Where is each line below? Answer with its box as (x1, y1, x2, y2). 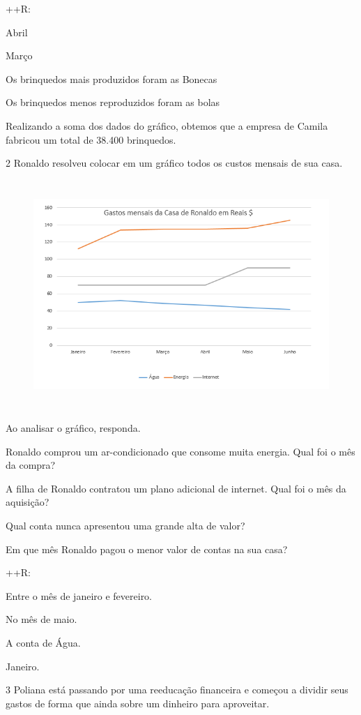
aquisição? (6, 495, 49, 509)
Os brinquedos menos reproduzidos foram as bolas (6, 95, 220, 110)
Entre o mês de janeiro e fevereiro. (6, 588, 153, 603)
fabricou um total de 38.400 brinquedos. (6, 132, 176, 146)
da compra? (6, 458, 56, 472)
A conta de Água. (6, 635, 81, 649)
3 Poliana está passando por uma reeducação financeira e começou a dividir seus (6, 682, 348, 697)
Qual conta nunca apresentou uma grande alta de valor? (6, 518, 245, 533)
